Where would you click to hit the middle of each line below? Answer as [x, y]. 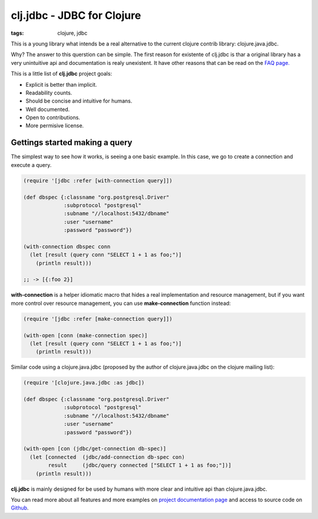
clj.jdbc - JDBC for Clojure [76, 15]
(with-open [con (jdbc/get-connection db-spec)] [95, 449]
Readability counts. [49, 93]
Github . [20, 508]
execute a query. [31, 165]
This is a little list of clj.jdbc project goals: [62, 74]
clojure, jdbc [72, 33]
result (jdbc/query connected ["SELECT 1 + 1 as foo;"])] [140, 465]
